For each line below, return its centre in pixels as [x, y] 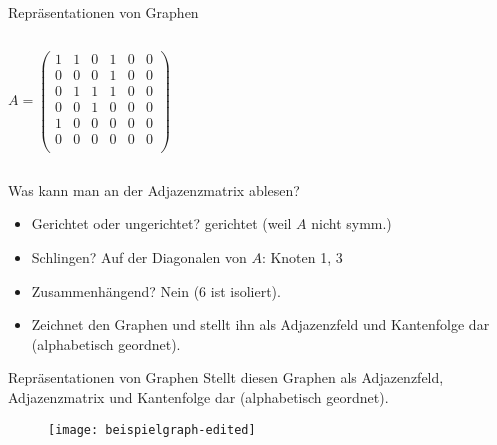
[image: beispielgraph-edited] [152, 429]
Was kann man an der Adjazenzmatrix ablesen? [154, 189]
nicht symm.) [351, 223]
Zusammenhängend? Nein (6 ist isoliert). [156, 290]
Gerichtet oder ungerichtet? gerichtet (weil [161, 223]
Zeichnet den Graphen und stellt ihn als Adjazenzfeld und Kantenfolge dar [260, 324]
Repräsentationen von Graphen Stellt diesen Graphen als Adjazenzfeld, [226, 377]
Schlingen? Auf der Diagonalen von [139, 257]
